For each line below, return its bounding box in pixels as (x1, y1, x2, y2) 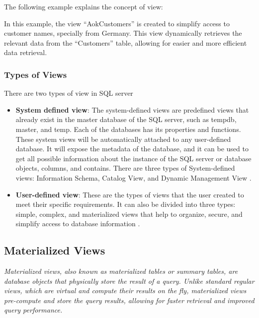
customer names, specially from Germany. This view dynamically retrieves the (4, 28, 242, 38)
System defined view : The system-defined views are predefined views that (15, 104, 249, 115)
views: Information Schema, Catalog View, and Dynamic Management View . (15, 172, 252, 183)
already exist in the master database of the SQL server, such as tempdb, (15, 114, 237, 125)
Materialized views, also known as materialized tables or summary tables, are (4, 266, 238, 276)
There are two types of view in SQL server (4, 88, 133, 98)
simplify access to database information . (15, 218, 140, 229)
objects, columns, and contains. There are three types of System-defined (15, 163, 235, 173)
